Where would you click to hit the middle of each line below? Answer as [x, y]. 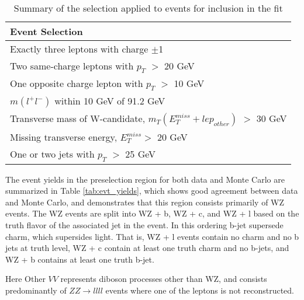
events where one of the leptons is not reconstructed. [200, 290]
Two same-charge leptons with [72, 66]
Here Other [25, 279]
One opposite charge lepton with [77, 83]
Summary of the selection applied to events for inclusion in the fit [148, 8]
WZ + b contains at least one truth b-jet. [80, 259]
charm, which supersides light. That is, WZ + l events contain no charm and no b [152, 236]
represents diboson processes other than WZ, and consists [164, 279]
